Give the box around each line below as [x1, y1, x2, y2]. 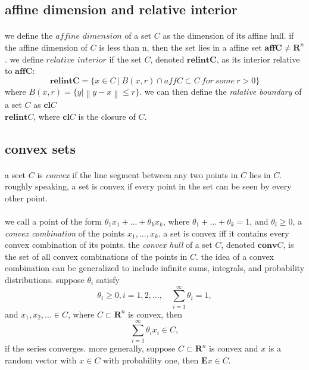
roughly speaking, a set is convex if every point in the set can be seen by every [5, 180, 292, 192]
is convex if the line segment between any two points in [37, 168, 238, 181]
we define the [5, 29, 53, 42]
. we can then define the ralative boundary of [139, 85, 302, 97]
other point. [5, 191, 48, 204]
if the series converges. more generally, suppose [5, 342, 176, 355]
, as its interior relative [216, 52, 300, 65]
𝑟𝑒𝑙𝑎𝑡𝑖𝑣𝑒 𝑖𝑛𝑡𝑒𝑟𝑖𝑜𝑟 [46, 55, 107, 64]
